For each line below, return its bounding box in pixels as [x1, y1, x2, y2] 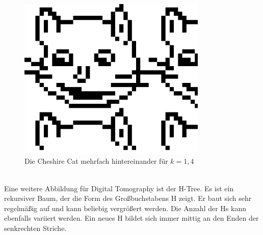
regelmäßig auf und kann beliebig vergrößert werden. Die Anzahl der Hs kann [4, 202, 246, 213]
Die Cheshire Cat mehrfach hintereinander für [24, 156, 168, 166]
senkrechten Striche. [4, 223, 67, 233]
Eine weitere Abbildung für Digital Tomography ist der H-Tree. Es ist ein [4, 183, 234, 193]
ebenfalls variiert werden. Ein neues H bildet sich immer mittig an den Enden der [4, 213, 259, 223]
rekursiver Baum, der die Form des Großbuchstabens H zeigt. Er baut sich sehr [4, 193, 252, 203]
